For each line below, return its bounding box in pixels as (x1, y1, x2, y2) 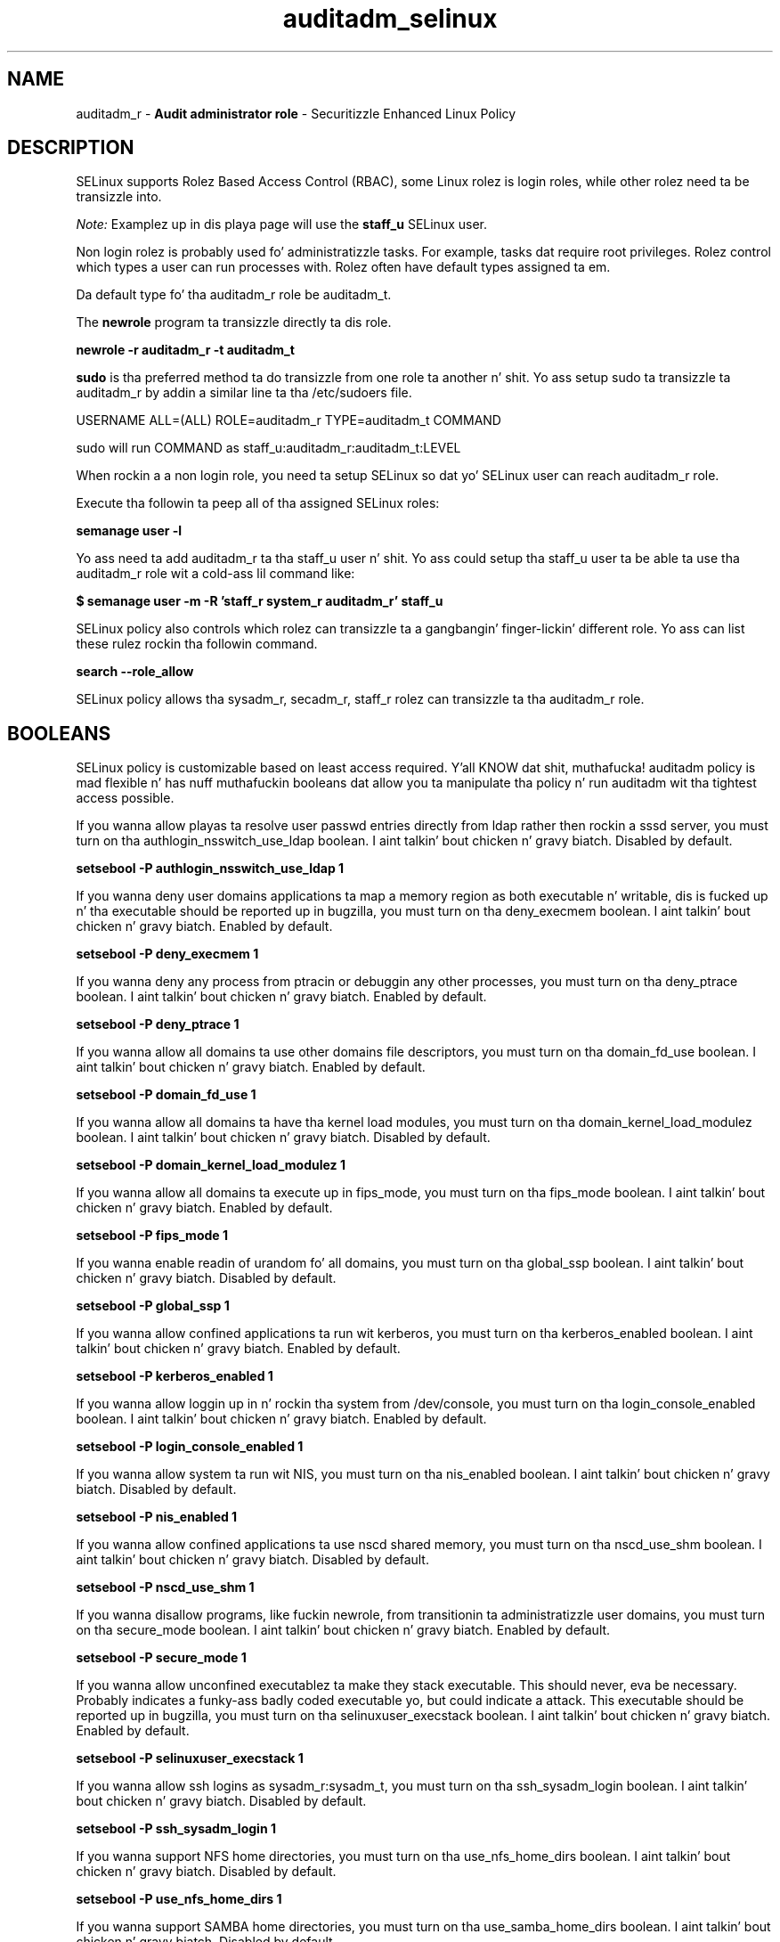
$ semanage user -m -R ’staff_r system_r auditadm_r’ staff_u (76, 593, 443, 609)
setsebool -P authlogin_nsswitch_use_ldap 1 (76, 861, 345, 877)
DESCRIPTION (7, 136, 134, 159)
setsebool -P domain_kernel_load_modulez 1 (76, 1157, 345, 1173)
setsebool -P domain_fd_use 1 (76, 1087, 256, 1103)
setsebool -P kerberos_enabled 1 (76, 1368, 273, 1384)
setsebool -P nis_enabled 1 (76, 1509, 238, 1525)
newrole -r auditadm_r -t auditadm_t (76, 342, 295, 358)
